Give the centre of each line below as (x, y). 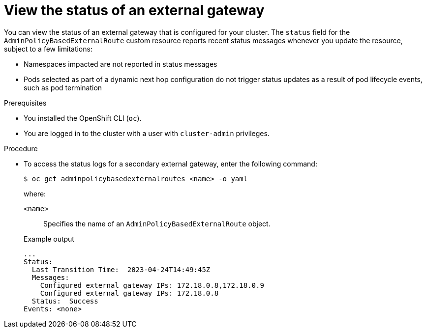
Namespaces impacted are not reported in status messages (121, 64)
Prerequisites (25, 103)
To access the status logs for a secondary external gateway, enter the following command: (170, 164)
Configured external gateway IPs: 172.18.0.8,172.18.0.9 (152, 285)
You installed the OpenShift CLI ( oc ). (83, 118)
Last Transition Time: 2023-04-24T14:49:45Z (121, 269)
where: (35, 194)
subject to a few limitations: (48, 49)
